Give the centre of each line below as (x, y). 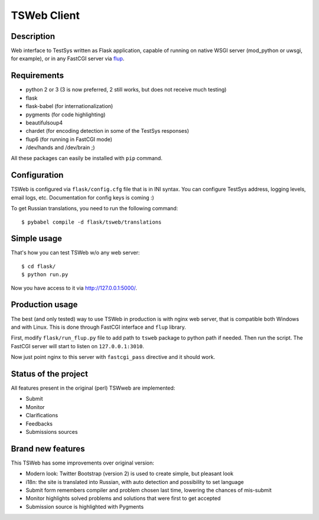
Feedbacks (39, 423)
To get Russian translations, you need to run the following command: (95, 208)
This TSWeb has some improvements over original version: (83, 463)
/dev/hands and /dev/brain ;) (60, 148)
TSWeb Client (45, 15)
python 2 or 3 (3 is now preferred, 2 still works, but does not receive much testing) (126, 90)
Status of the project (50, 374)
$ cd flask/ (39, 266)
